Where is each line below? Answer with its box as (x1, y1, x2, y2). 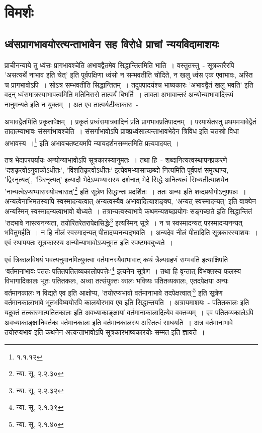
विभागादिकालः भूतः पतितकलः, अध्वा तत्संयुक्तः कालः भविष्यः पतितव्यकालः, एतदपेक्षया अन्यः (5, 275, 229, 286)
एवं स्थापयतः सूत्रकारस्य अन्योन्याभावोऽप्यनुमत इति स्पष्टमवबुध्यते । (5, 237, 173, 248)
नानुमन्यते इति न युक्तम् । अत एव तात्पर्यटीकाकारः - (5, 99, 138, 109)
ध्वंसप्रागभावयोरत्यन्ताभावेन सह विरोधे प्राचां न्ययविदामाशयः (5, 36, 219, 51)
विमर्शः (5, 2, 34, 22)
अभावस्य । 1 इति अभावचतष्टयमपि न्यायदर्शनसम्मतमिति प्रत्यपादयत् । (5, 136, 180, 148)
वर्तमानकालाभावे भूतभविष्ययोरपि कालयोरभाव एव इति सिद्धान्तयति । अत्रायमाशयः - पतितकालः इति (5, 297, 249, 308)
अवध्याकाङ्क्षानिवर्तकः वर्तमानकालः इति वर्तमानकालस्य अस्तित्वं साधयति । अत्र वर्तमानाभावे (5, 317, 233, 327)
